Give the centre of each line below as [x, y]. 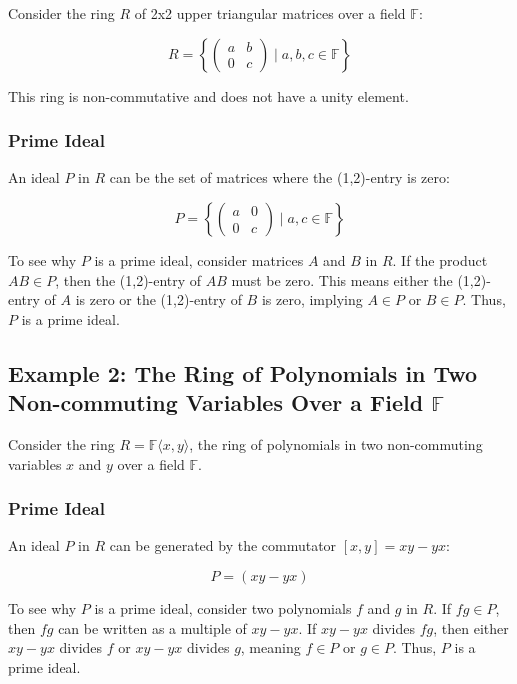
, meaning [270, 647]
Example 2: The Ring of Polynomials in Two [243, 372]
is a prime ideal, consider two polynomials [223, 607]
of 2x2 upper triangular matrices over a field [270, 13]
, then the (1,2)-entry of [128, 279]
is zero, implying [312, 299]
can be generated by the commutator [223, 545]
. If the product [440, 260]
